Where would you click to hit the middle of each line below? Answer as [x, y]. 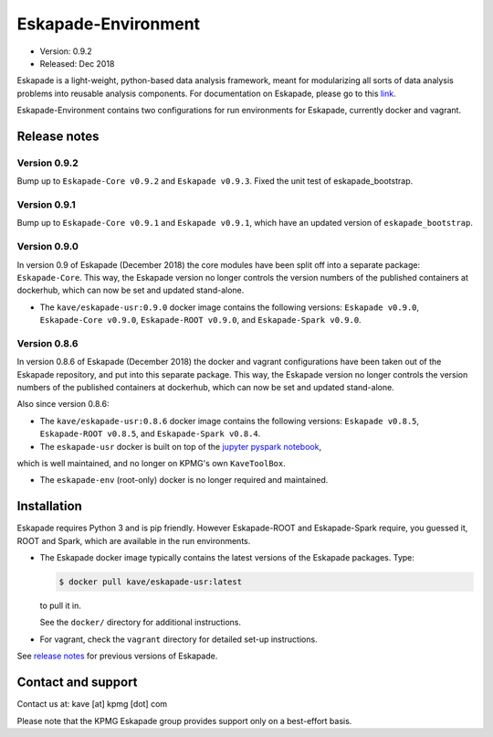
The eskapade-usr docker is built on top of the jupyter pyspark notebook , [181, 446]
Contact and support [77, 683]
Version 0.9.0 [48, 247]
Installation [49, 506]
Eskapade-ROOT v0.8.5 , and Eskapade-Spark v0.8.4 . [150, 433]
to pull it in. [60, 606]
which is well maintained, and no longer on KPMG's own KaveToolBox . [152, 463]
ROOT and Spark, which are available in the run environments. [134, 540]
